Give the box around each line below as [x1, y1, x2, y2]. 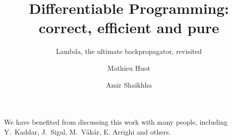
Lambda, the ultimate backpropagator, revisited [56, 46, 202, 56]
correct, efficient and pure [39, 17, 219, 38]
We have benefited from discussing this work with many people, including [4, 117, 228, 127]
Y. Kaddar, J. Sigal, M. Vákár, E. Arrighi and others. [4, 126, 171, 137]
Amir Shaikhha [106, 79, 152, 90]
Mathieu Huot [107, 62, 151, 73]
